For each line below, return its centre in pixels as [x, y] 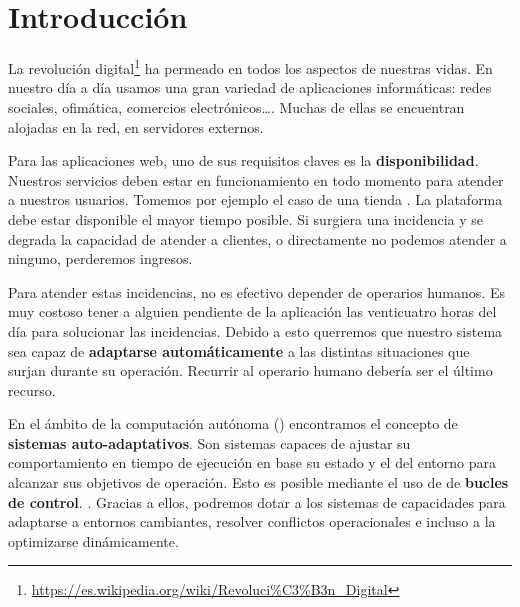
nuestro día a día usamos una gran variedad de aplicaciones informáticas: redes [250, 87]
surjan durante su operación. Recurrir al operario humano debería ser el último [250, 370]
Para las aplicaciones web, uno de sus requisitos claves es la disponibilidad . [243, 160]
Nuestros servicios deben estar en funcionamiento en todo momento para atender [256, 179]
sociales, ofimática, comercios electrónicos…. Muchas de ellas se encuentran [236, 106]
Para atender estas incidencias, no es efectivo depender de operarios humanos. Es [256, 291]
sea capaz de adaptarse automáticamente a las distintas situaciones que [239, 350]
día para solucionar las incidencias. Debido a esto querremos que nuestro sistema [255, 330]
